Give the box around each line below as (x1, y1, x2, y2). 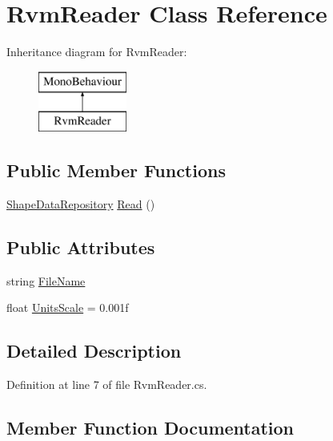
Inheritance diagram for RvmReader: (6, 43, 187, 60)
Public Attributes (6, 235, 155, 260)
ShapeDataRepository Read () (6, 196, 155, 212)
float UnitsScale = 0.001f (6, 299, 129, 316)
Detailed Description (6, 338, 182, 363)
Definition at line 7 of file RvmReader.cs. (6, 376, 207, 393)
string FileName (6, 272, 86, 289)
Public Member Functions (6, 158, 226, 183)
